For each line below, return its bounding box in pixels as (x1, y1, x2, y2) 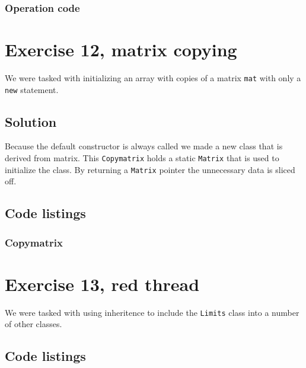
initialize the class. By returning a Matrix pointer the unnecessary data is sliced (5, 163, 295, 175)
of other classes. (5, 318, 62, 330)
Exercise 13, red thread (5, 271, 200, 296)
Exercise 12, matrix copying (5, 37, 237, 62)
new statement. (5, 83, 59, 95)
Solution (5, 112, 57, 130)
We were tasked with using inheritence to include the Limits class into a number (5, 306, 299, 318)
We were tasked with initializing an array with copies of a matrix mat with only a (5, 71, 301, 84)
